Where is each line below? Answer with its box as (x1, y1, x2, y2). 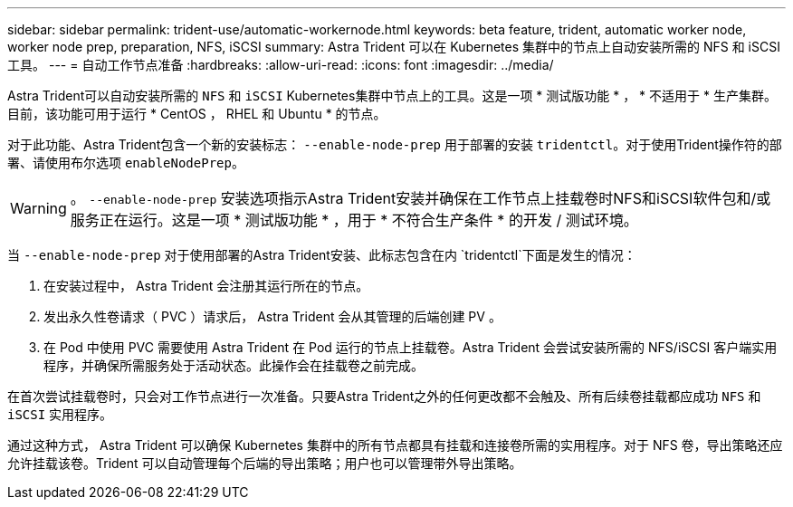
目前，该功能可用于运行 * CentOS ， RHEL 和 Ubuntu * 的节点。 (7, 106, 387, 121)
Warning (10, 199, 67, 217)
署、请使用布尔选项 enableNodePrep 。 (7, 155, 244, 170)
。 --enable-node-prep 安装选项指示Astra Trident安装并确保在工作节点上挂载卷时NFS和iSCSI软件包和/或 (70, 189, 771, 207)
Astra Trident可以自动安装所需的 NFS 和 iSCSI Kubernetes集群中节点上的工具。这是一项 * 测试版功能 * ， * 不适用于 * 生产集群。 (7, 88, 777, 103)
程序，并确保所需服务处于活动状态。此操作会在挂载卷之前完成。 (43, 358, 424, 373)
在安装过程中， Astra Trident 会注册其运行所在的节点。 (43, 278, 369, 293)
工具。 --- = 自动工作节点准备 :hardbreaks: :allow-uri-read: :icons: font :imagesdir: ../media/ (7, 57, 554, 72)
